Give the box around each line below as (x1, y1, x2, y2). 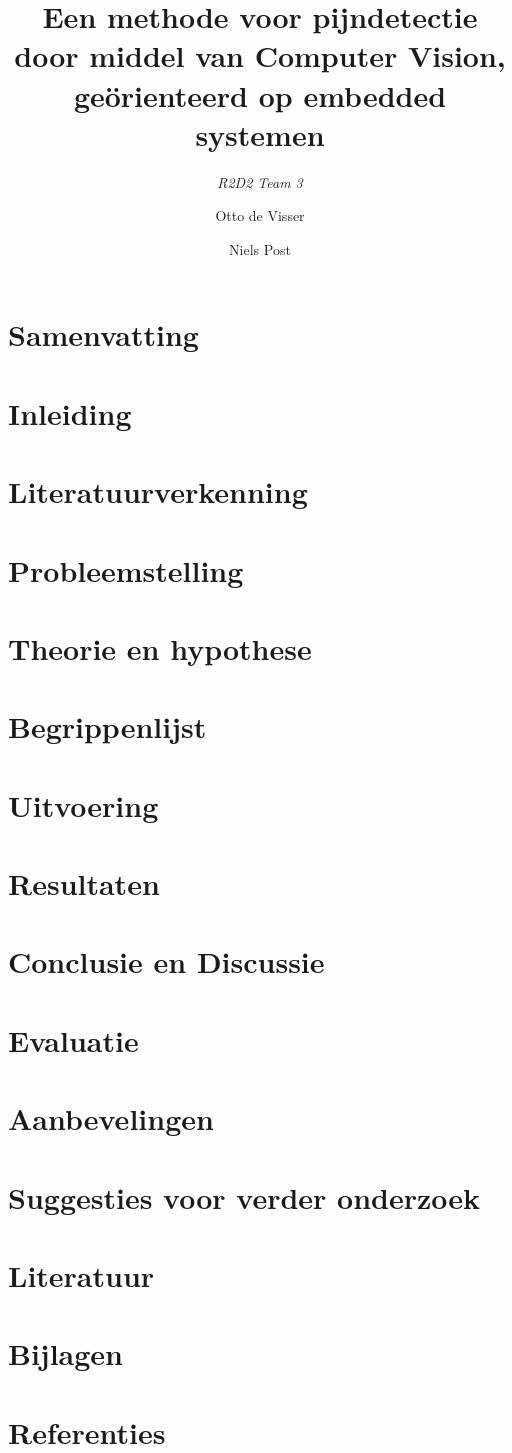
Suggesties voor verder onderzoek (8, 1176, 481, 1217)
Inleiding (8, 392, 132, 433)
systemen (195, 113, 325, 154)
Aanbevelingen (8, 1098, 214, 1139)
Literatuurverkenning (8, 471, 308, 512)
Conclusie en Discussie (8, 941, 325, 982)
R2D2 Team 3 (217, 171, 303, 192)
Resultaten (8, 863, 160, 904)
